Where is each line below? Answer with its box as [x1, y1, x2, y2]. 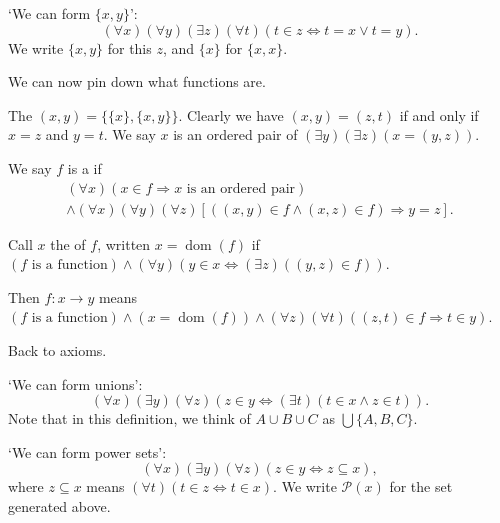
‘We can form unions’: [8, 373, 143, 394]
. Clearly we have [178, 104, 284, 125]
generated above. [8, 495, 111, 516]
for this [107, 37, 152, 58]
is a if [67, 157, 102, 178]
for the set [389, 476, 453, 497]
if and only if [399, 104, 479, 125]
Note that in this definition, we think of [8, 408, 251, 429]
